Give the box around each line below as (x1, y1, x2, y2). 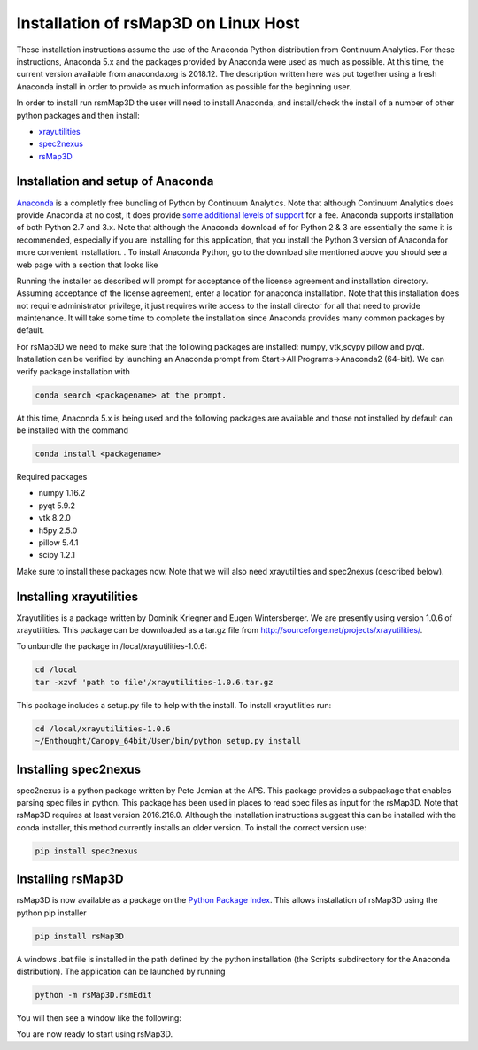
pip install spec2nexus (35, 845, 139, 856)
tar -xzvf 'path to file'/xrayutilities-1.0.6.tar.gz (35, 677, 274, 687)
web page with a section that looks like (16, 259, 158, 270)
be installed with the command (16, 425, 128, 436)
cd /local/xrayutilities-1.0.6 (35, 723, 172, 734)
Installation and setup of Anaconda (16, 174, 214, 189)
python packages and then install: (16, 110, 141, 120)
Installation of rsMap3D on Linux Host (16, 13, 300, 33)
